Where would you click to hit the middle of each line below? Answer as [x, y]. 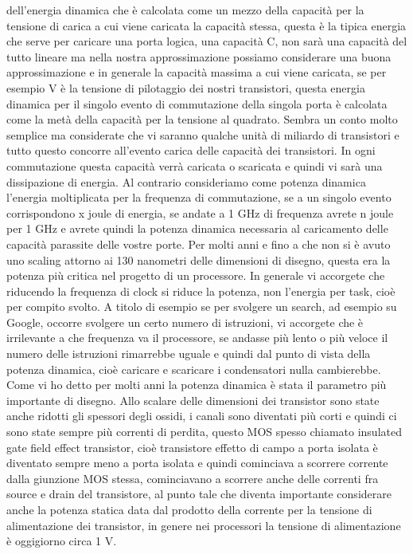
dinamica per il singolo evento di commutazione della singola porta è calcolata [197, 103]
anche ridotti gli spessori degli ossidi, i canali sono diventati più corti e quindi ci [202, 416]
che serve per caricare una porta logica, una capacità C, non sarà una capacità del [207, 41]
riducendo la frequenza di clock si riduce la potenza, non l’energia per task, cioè [201, 291]
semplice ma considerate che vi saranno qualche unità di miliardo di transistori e [203, 134]
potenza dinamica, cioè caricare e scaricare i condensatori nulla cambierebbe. [194, 369]
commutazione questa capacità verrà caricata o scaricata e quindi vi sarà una [195, 165]
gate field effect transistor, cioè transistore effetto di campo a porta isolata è [192, 447]
